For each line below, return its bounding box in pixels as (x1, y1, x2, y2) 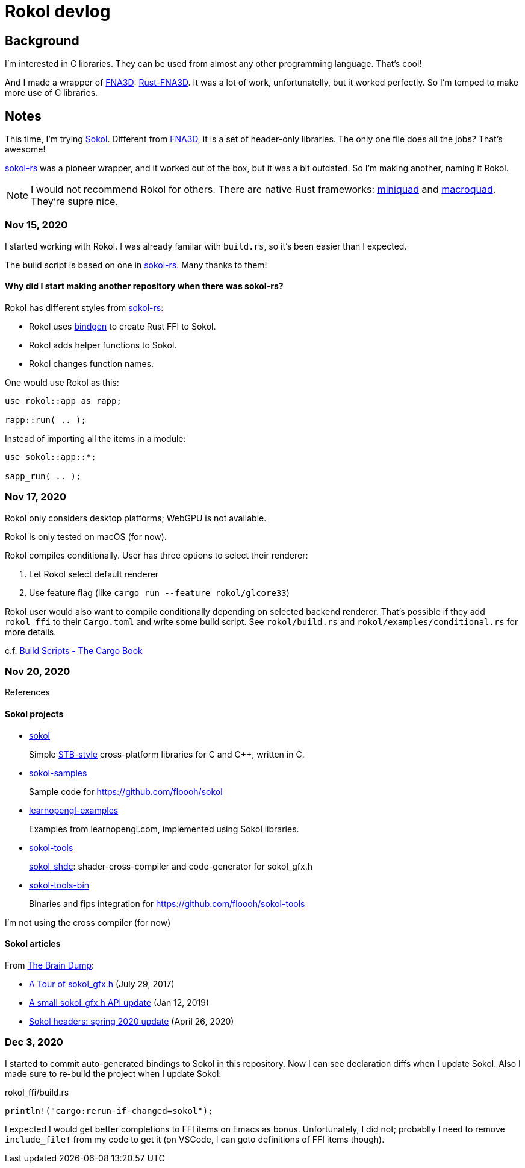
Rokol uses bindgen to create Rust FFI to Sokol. (29, 321, 216, 331)
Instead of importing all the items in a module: (5, 433, 186, 444)
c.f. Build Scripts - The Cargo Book (5, 645, 143, 656)
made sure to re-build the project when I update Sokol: (5, 1068, 222, 1079)
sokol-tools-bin (29, 879, 90, 890)
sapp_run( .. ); (5, 471, 81, 481)
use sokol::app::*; (5, 451, 96, 462)
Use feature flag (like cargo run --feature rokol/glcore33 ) (29, 587, 290, 598)
